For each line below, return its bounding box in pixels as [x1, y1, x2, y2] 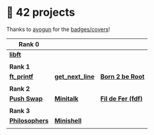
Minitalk [54, 94, 79, 103]
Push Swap [9, 94, 43, 103]
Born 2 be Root [100, 72, 145, 81]
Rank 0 [18, 40, 40, 48]
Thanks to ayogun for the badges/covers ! [6, 26, 111, 33]
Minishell [54, 116, 82, 125]
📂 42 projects [6, 5, 75, 19]
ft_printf [9, 72, 33, 81]
